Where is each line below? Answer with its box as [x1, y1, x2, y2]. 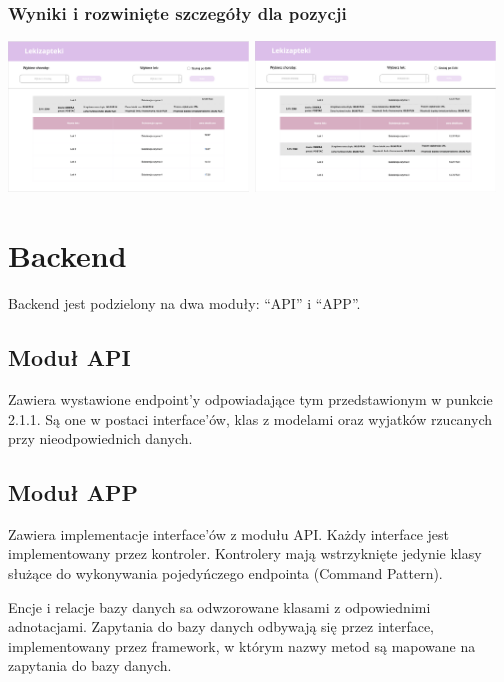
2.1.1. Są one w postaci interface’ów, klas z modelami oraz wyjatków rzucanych [8, 408, 493, 429]
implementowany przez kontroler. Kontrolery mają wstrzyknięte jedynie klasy [8, 543, 482, 564]
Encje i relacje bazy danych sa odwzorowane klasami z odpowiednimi [8, 596, 431, 617]
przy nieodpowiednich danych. [8, 428, 193, 449]
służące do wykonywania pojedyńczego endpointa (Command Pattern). [8, 563, 443, 584]
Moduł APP [8, 477, 138, 508]
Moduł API [8, 342, 131, 373]
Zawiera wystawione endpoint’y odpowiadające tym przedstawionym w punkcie [8, 388, 493, 409]
